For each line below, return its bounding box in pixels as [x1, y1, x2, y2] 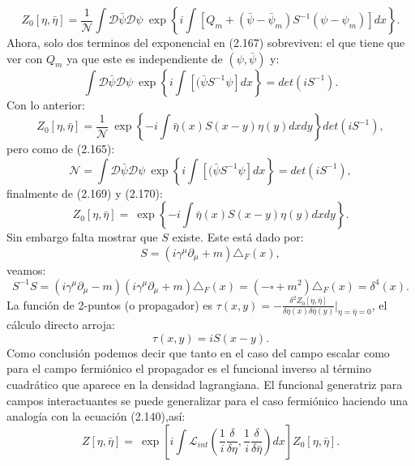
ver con [6, 49, 43, 66]
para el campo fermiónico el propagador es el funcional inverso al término [6, 360, 371, 377]
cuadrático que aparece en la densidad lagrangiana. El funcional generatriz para [6, 376, 403, 393]
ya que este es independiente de [66, 49, 223, 66]
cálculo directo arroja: [6, 316, 115, 333]
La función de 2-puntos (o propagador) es [6, 296, 213, 313]
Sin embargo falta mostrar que [6, 229, 158, 246]
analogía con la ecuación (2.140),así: [6, 408, 186, 425]
